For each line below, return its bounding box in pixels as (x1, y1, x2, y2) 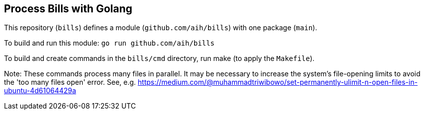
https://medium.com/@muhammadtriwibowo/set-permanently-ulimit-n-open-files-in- (137, 78, 418, 87)
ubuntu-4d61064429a (4, 86, 76, 95)
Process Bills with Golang (4, 2, 132, 15)
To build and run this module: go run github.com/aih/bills (4, 39, 215, 48)
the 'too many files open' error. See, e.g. (4, 78, 136, 87)
